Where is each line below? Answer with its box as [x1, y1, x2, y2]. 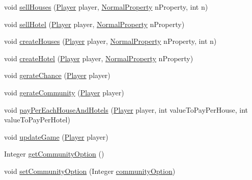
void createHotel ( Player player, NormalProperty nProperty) [4, 53, 193, 63]
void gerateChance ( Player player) [4, 70, 110, 81]
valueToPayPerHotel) [4, 114, 70, 125]
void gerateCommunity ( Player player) [4, 87, 124, 97]
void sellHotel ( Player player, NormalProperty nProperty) [4, 18, 185, 29]
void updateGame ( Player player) [4, 131, 108, 142]
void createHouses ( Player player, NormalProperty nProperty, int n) [4, 36, 217, 46]
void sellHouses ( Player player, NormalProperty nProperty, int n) [4, 2, 208, 12]
